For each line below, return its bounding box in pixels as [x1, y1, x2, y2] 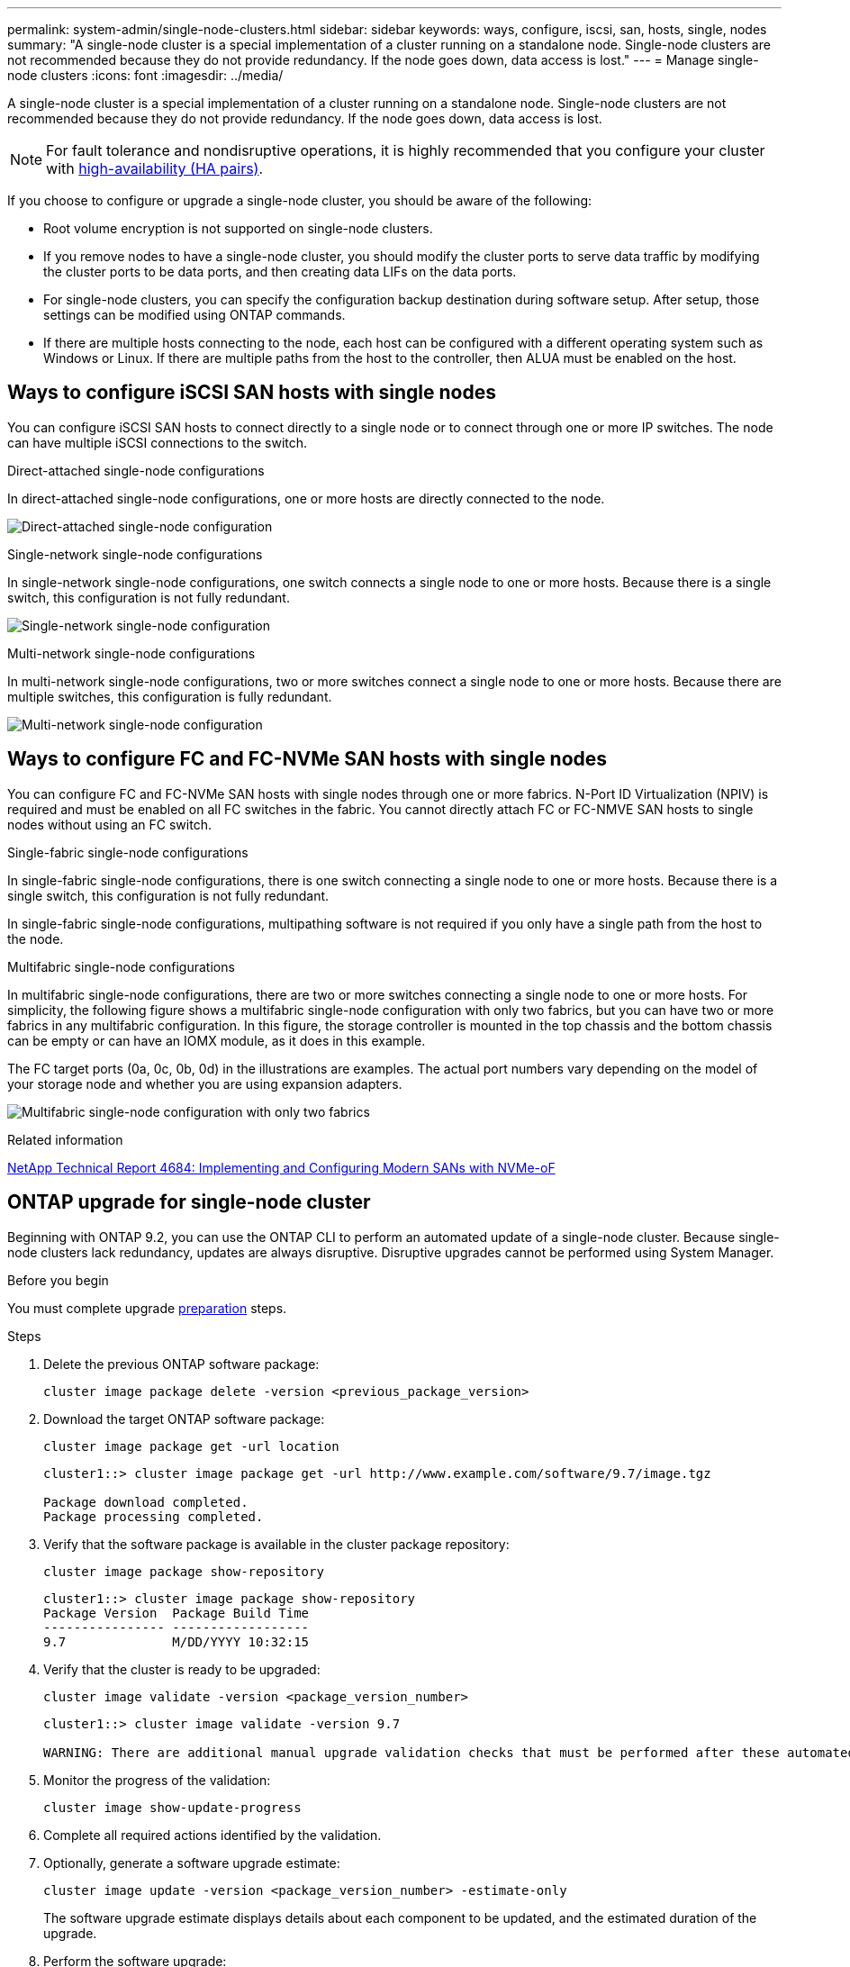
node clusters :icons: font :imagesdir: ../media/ [7, 68, 284, 83]
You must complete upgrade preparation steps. [7, 1300, 287, 1316]
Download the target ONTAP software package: [43, 1410, 325, 1427]
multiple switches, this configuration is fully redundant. [7, 688, 332, 704]
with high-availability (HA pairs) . [46, 159, 264, 177]
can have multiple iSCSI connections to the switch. [7, 434, 308, 450]
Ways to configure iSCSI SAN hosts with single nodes [7, 381, 496, 404]
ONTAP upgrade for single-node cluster [7, 1191, 371, 1214]
